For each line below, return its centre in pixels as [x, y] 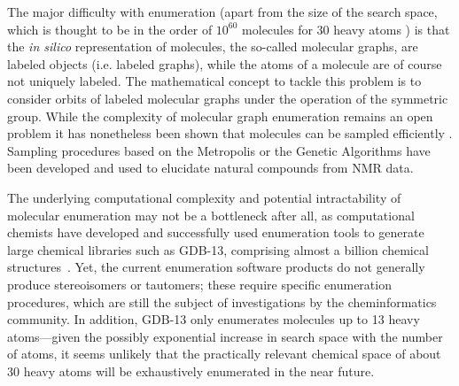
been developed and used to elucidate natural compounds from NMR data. [210, 168]
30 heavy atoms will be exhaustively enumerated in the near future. [191, 371]
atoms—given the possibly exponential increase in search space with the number [225, 336]
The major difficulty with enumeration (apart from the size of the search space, [222, 12]
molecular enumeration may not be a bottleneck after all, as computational [211, 215]
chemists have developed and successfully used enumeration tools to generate [216, 232]
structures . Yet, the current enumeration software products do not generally [216, 267]
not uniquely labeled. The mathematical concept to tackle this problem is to [214, 81]
